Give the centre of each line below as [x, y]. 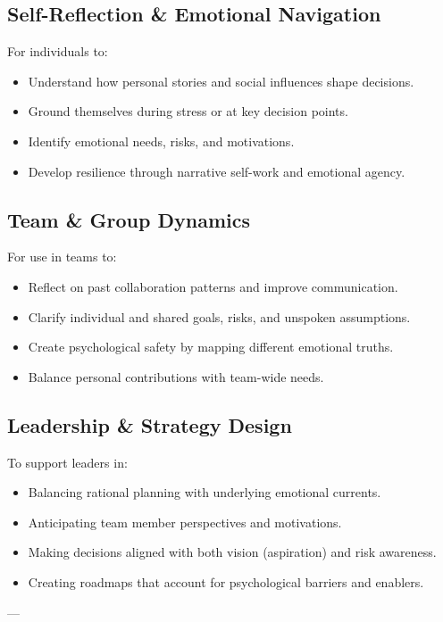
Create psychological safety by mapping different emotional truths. [211, 347]
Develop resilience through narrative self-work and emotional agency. [217, 171]
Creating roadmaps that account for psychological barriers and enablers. [226, 581]
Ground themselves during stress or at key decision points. [188, 111]
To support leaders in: [67, 462]
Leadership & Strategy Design [150, 424]
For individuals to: [58, 51]
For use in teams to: [62, 257]
